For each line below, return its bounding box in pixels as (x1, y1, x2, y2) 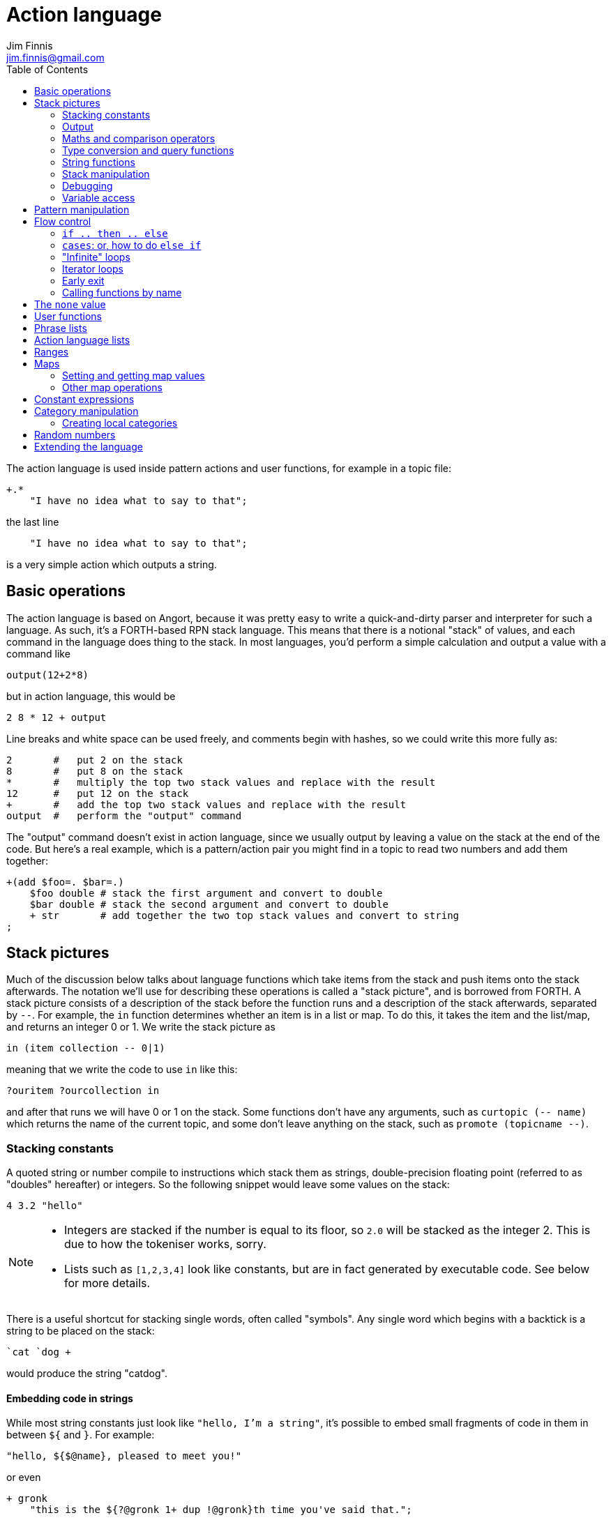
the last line (6, 515, 59, 528)
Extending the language (34, 440, 143, 453)
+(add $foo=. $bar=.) (6, 876, 124, 888)
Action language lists (34, 333, 130, 346)
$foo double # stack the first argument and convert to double (29, 887, 383, 899)
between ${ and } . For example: (6, 1429, 155, 1441)
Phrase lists (34, 321, 87, 334)
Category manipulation (34, 404, 139, 417)
